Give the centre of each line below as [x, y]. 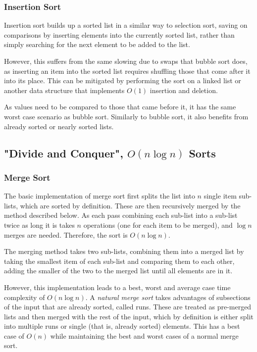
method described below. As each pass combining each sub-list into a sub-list [121, 215]
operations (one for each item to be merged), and [158, 225]
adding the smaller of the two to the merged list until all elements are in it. [118, 271]
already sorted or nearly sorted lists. [59, 126]
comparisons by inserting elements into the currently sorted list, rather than [119, 34]
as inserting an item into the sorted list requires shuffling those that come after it [127, 71]
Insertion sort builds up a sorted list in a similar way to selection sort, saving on [126, 25]
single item [220, 196]
